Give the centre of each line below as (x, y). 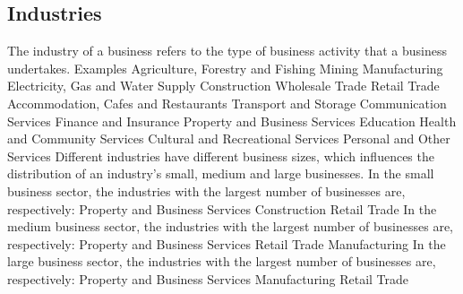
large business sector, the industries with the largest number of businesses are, (222, 261)
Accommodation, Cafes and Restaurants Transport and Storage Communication (227, 103)
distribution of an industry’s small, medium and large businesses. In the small (221, 173)
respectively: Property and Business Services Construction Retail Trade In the (222, 208)
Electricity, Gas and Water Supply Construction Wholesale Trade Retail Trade (223, 86)
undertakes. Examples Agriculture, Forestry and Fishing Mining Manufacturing (225, 68)
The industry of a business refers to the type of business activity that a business (227, 51)
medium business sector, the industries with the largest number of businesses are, (231, 226)
